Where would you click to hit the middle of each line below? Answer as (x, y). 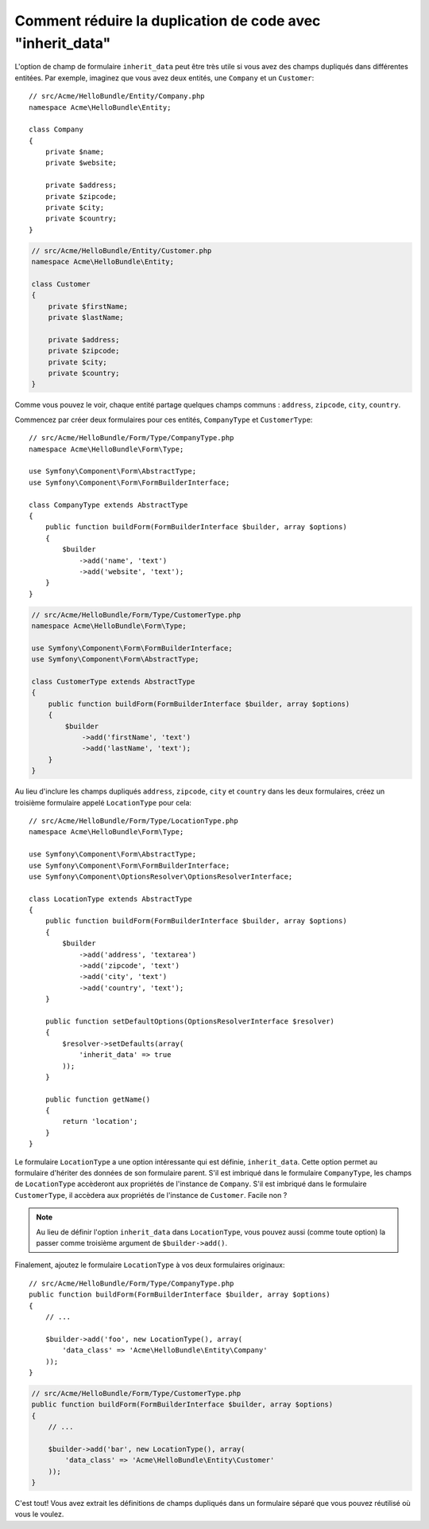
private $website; (81, 163)
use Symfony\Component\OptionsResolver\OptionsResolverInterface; (161, 876)
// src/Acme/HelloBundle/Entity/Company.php (117, 96)
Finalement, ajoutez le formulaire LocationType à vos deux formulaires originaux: (150, 1265)
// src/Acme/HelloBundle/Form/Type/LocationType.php (133, 821)
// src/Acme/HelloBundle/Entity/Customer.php (122, 250)
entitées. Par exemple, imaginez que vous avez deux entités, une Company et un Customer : (164, 78)
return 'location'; (100, 1121)
